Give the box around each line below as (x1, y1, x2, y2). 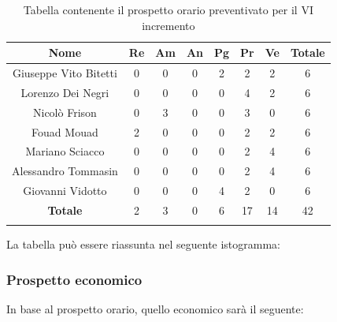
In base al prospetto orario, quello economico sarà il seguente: (6, 301, 304, 317)
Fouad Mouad (31, 123, 98, 140)
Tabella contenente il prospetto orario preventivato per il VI (23, 2, 313, 17)
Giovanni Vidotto (23, 182, 107, 199)
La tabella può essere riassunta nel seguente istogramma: (6, 236, 281, 253)
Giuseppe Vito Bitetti (12, 65, 117, 81)
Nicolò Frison (33, 103, 97, 120)
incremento (142, 17, 195, 33)
